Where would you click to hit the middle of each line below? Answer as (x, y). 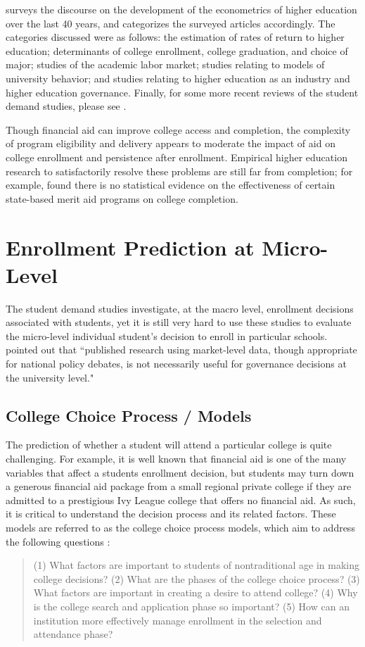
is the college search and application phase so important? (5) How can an (191, 606)
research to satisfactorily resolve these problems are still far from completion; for (179, 171)
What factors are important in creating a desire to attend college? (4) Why (196, 592)
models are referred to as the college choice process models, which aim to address (180, 527)
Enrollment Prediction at (130, 247)
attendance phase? (73, 634)
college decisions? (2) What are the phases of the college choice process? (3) (197, 578)
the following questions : (58, 541)
